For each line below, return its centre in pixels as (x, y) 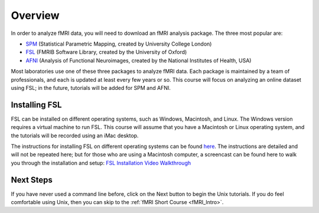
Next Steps (32, 180)
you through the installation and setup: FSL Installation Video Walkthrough (101, 163)
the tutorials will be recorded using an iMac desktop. (75, 135)
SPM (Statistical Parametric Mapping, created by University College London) (119, 44)
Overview (35, 15)
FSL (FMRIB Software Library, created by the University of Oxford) (106, 52)
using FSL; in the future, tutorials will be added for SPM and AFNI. (91, 88)
